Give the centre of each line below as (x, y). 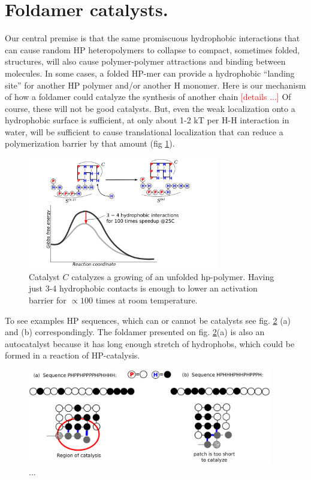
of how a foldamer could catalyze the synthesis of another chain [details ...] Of (148, 97)
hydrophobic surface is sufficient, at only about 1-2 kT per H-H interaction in (147, 120)
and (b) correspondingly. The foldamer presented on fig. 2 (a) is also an (135, 332)
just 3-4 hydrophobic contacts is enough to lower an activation (143, 288)
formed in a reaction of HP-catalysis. (73, 355)
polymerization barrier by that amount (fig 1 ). (90, 143)
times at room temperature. (147, 300)
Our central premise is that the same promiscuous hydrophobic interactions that (153, 38)
